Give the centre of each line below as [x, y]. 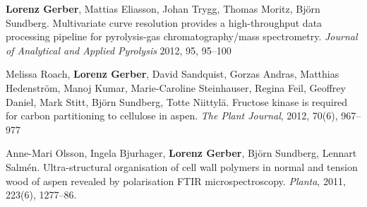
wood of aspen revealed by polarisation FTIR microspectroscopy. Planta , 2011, [176, 181]
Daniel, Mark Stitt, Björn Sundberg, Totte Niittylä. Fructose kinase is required [177, 101]
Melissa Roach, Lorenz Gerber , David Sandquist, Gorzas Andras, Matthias [173, 74]
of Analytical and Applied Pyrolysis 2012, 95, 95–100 [119, 50]
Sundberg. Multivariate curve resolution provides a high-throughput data [164, 22]
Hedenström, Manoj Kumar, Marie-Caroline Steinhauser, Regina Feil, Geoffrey [176, 87]
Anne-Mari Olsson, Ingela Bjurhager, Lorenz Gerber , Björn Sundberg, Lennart [181, 153]
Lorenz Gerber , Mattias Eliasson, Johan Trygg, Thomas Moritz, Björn [163, 8]
